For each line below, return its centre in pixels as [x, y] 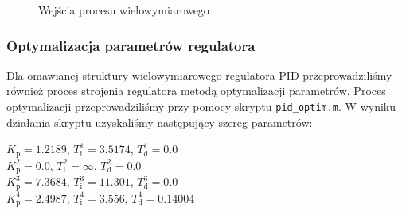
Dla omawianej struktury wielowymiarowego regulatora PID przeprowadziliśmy [199, 75]
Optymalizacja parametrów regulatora [131, 45]
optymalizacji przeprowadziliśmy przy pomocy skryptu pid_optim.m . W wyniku [201, 106]
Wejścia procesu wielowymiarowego [124, 10]
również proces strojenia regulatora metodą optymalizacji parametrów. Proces [196, 91]
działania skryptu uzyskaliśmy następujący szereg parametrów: [160, 122]
